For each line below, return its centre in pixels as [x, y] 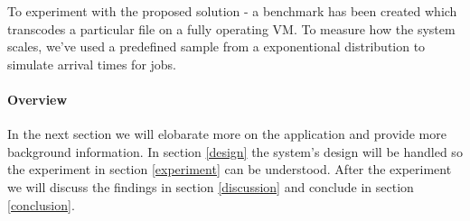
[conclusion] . [41, 204]
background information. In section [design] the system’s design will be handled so [235, 151]
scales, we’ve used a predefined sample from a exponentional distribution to [216, 46]
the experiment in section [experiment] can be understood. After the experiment [230, 169]
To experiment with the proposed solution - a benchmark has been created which [232, 11]
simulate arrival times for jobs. [92, 64]
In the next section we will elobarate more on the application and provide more [227, 134]
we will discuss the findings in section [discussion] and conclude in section [211, 186]
